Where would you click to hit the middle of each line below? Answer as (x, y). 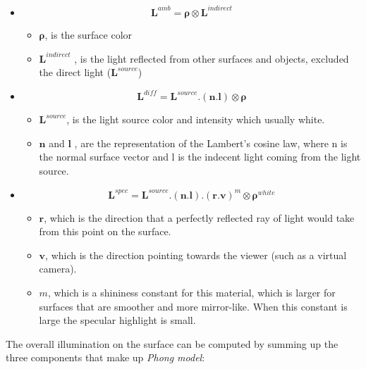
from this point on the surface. (105, 231)
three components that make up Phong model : (105, 357)
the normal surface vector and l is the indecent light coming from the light (200, 157)
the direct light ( (75, 72)
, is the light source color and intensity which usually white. (196, 119)
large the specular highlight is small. (117, 320)
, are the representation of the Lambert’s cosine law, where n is (211, 143)
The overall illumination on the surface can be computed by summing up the (172, 343)
